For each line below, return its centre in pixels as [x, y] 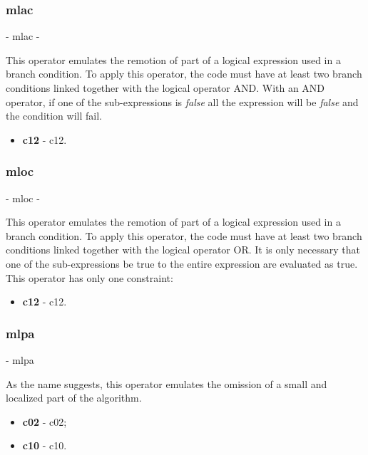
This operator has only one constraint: [90, 277]
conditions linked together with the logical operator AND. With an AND [165, 88]
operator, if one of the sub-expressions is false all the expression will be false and [182, 101]
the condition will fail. [54, 116]
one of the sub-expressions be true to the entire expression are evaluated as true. [182, 263]
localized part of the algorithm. [74, 398]
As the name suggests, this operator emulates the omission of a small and [167, 383]
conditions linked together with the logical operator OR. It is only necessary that [183, 250]
